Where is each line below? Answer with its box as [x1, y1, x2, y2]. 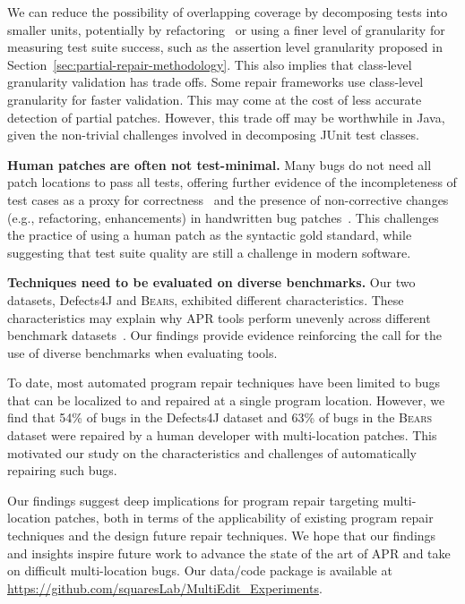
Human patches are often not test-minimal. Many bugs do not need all [7, 155, 432, 174]
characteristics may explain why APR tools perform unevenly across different [7, 308, 431, 327]
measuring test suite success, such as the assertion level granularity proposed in [7, 38, 443, 56]
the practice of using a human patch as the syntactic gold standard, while [7, 225, 412, 244]
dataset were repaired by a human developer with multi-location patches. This [7, 426, 437, 445]
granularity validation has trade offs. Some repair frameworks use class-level [7, 72, 424, 91]
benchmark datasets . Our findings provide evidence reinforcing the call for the [7, 326, 443, 345]
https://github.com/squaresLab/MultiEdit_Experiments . [7, 578, 323, 597]
